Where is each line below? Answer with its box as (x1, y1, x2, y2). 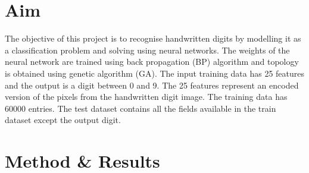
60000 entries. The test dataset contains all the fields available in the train (5, 102, 276, 114)
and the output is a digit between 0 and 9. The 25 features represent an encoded (5, 78, 299, 91)
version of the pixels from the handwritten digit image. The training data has (5, 90, 288, 103)
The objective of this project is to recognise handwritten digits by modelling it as (5, 32, 301, 45)
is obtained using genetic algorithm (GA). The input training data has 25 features (5, 67, 305, 79)
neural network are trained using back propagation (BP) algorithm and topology (5, 55, 299, 68)
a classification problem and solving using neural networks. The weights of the (5, 43, 290, 56)
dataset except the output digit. (5, 114, 121, 126)
